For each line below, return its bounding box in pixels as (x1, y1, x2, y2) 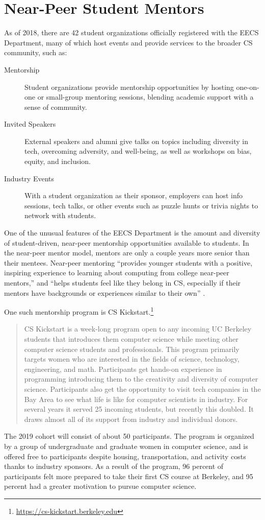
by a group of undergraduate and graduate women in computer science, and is (4, 440, 248, 451)
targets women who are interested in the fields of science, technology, (24, 353, 240, 364)
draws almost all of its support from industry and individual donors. (24, 413, 238, 424)
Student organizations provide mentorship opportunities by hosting (24, 81, 234, 92)
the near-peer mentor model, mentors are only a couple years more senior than (4, 247, 250, 258)
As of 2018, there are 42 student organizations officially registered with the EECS (4, 27, 259, 38)
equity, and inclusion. (24, 156, 91, 167)
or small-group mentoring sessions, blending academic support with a (37, 91, 254, 102)
